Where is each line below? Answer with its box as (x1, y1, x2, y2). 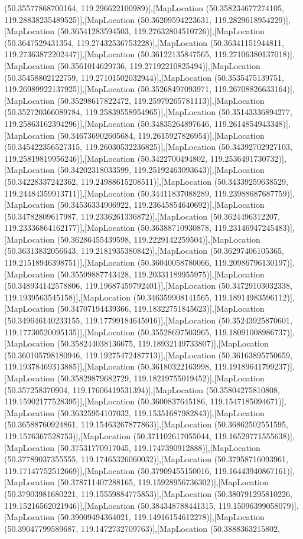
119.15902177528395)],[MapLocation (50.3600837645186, (4, 395, 208, 407)
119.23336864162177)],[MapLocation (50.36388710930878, (4, 221, 212, 234)
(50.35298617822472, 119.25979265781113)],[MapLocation (57, 94, 265, 106)
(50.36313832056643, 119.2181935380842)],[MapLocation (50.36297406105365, (4, 244, 284, 257)
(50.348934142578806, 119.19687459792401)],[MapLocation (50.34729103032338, (4, 279, 292, 292)
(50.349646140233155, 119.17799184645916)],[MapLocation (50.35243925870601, (4, 314, 292, 326)
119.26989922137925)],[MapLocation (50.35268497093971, (4, 83, 212, 95)
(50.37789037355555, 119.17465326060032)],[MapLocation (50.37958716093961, (4, 453, 288, 465)
